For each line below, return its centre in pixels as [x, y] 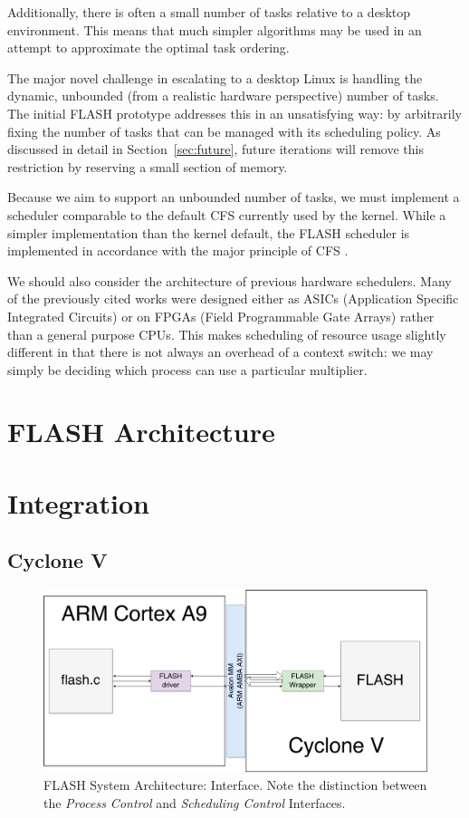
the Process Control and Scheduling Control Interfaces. [195, 802]
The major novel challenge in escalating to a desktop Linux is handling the [215, 77]
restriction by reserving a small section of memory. [148, 166]
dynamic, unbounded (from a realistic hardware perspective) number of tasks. [223, 96]
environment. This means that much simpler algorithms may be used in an [215, 29]
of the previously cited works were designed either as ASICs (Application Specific [233, 298]
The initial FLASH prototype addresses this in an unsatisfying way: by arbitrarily [234, 113]
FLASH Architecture [141, 432]
